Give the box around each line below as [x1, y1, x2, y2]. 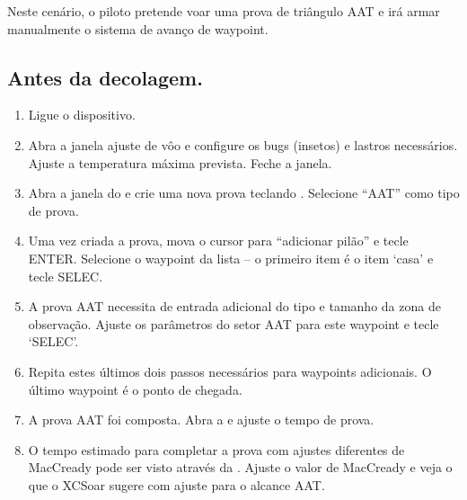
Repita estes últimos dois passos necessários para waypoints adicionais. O [28, 362, 432, 380]
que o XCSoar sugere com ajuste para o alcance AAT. [28, 475, 325, 494]
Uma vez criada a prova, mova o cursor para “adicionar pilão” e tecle [28, 231, 409, 250]
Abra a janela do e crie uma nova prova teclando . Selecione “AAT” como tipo [28, 183, 460, 202]
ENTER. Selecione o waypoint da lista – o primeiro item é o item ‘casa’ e [28, 248, 434, 267]
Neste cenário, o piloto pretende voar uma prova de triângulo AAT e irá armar [7, 2, 440, 20]
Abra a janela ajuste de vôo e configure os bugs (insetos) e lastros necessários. [28, 135, 458, 154]
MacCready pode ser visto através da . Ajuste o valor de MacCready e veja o [28, 458, 453, 477]
